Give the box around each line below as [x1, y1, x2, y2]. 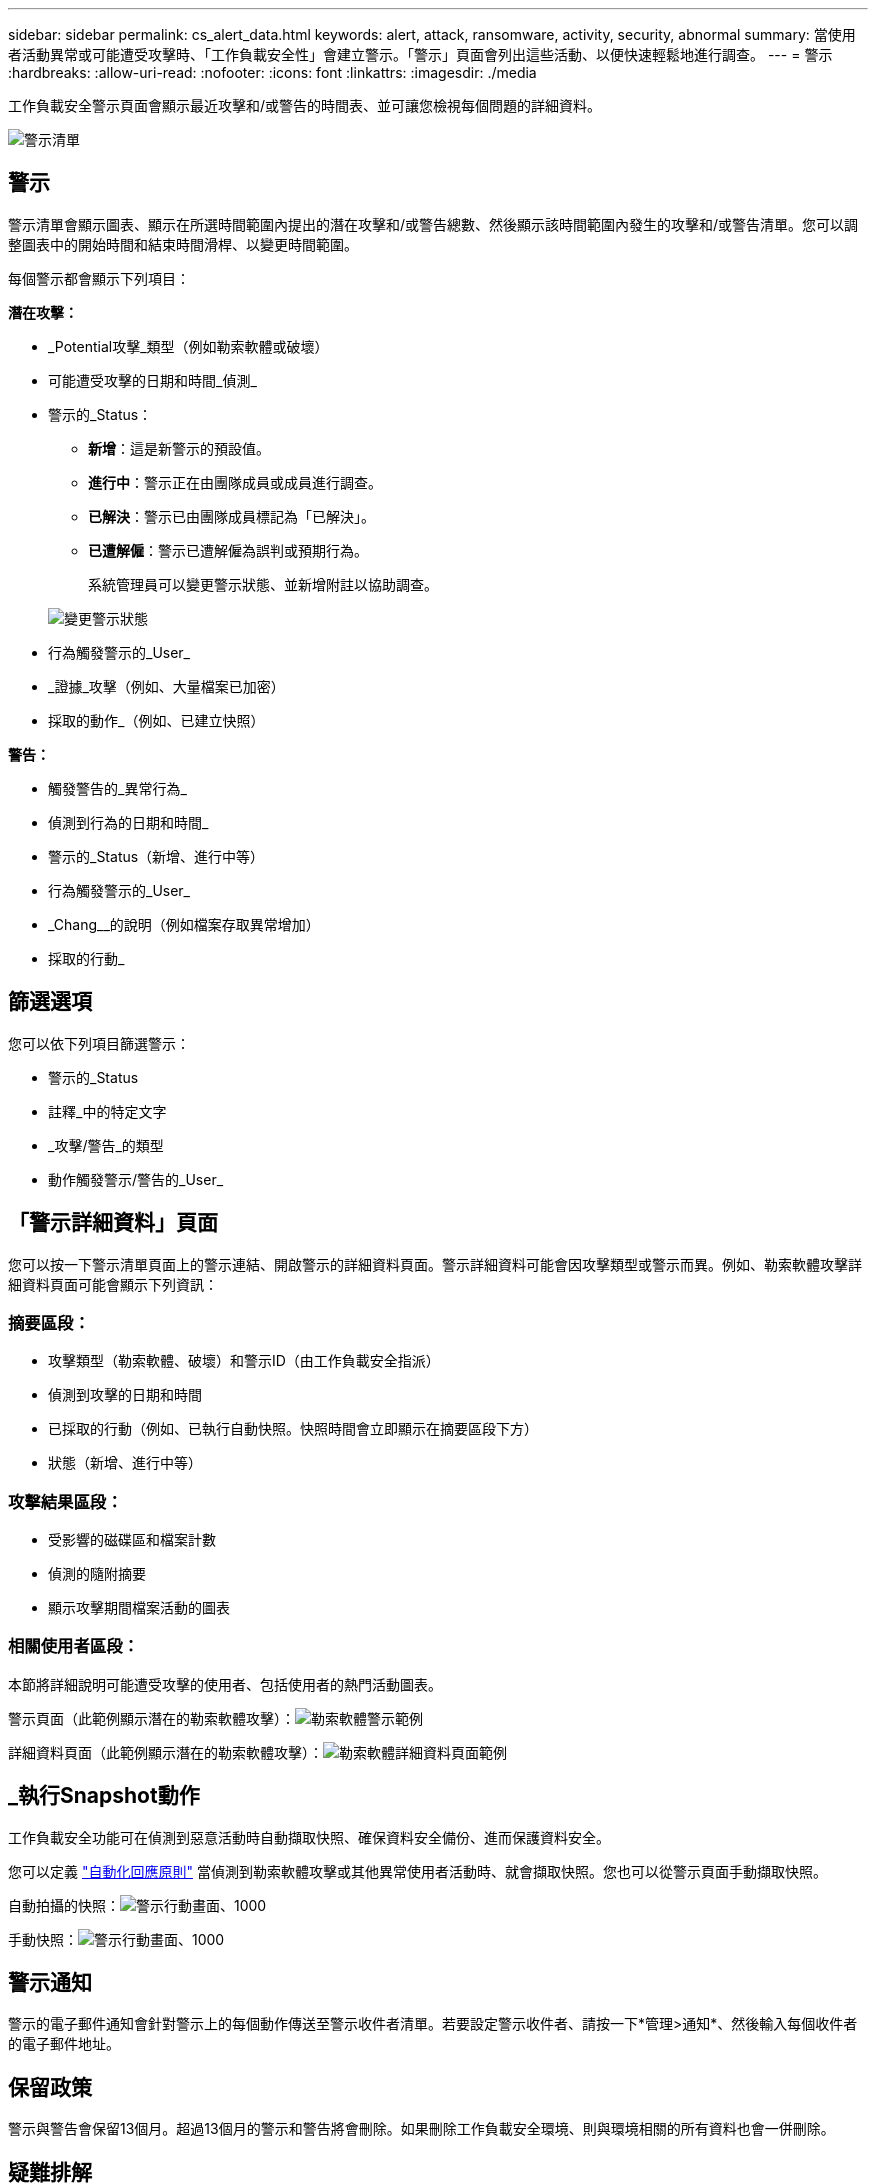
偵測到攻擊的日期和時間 [48, 1386, 202, 1404]
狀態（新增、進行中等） [48, 1454, 202, 1472]
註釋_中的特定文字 [48, 1102, 167, 1120]
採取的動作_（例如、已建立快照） [48, 711, 265, 729]
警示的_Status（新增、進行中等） [48, 847, 265, 865]
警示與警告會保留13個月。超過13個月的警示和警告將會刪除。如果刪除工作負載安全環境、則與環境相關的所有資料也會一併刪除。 [8, 2120, 835, 2138]
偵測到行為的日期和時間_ [48, 813, 209, 831]
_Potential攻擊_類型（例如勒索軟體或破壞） [48, 337, 329, 355]
